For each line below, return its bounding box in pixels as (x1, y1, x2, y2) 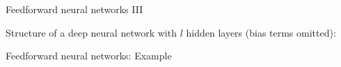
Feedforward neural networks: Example (6, 48, 172, 63)
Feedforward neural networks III (6, 2, 143, 16)
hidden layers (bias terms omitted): (186, 25, 336, 39)
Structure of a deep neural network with (6, 25, 177, 39)
